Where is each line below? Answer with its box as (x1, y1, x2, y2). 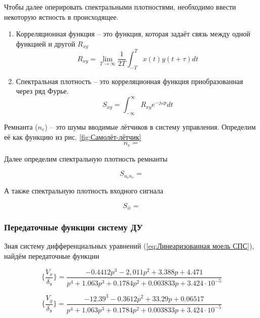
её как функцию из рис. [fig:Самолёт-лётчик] (4, 131, 141, 142)
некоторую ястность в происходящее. (4, 11, 119, 22)
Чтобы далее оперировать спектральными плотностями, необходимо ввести (4, 2, 236, 12)
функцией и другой (16, 38, 76, 49)
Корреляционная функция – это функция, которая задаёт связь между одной (16, 28, 250, 39)
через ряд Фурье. (16, 86, 69, 96)
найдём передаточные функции (4, 250, 99, 261)
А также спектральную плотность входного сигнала (4, 185, 164, 196)
